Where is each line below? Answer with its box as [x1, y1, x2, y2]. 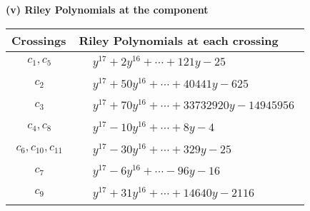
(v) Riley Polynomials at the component [6, 2, 209, 16]
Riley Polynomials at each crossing [79, 31, 279, 48]
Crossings [11, 31, 66, 48]
